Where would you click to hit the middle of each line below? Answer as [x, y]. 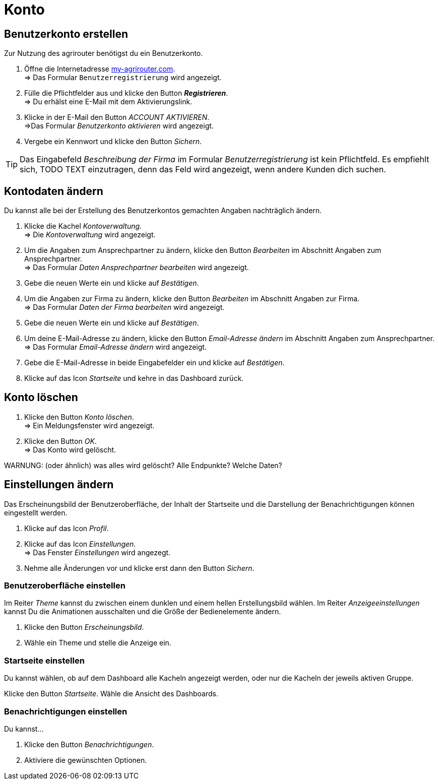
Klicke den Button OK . [60, 441]
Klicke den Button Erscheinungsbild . [84, 627]
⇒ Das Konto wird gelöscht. [70, 449]
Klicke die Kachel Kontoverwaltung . [83, 226]
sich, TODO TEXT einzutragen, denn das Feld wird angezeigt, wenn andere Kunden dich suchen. [203, 170]
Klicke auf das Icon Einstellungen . [80, 544]
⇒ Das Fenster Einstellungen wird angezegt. [98, 552]
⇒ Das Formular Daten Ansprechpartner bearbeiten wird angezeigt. [137, 268]
